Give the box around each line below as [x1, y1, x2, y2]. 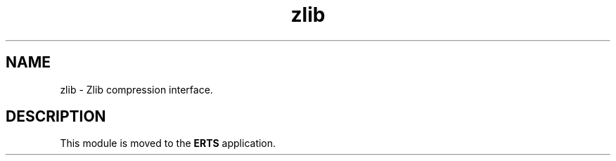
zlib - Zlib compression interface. [60, 83, 213, 96]
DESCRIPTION [6, 108, 106, 126]
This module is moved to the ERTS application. [60, 137, 276, 150]
